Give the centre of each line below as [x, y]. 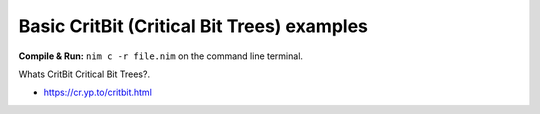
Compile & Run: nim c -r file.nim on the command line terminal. [161, 56]
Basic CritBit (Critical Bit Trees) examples [193, 26]
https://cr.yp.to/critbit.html [97, 92]
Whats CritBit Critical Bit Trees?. [84, 74]
